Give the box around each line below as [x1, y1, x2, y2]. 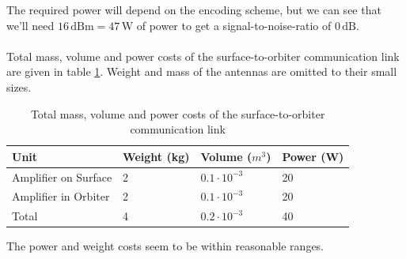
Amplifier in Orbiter [12, 188, 110, 205]
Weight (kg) [123, 148, 190, 164]
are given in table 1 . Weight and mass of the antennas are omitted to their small [6, 63, 397, 80]
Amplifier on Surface [12, 168, 112, 185]
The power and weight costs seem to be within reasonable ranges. [6, 238, 324, 254]
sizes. [6, 78, 32, 95]
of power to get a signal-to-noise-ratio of [136, 17, 332, 33]
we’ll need [6, 17, 55, 33]
